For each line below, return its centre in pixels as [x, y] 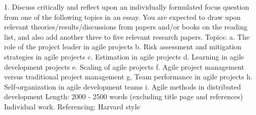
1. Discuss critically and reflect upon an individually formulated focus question [127, 7]
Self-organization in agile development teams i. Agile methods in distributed [123, 86]
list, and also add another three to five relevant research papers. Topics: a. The [127, 36]
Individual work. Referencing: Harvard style [72, 106]
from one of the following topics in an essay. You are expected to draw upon [122, 17]
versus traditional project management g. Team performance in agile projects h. [128, 77]
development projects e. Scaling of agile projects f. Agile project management [124, 66]
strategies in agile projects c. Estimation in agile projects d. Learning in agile [124, 56]
